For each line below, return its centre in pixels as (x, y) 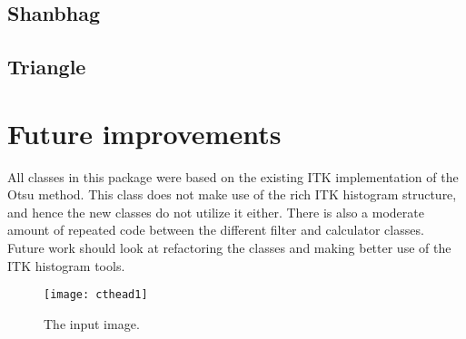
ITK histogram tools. (66, 265)
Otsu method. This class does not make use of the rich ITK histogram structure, (232, 194)
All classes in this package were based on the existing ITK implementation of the (233, 176)
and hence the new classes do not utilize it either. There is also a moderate (216, 212)
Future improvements (144, 133)
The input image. (92, 323)
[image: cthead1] (96, 295)
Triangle (47, 67)
